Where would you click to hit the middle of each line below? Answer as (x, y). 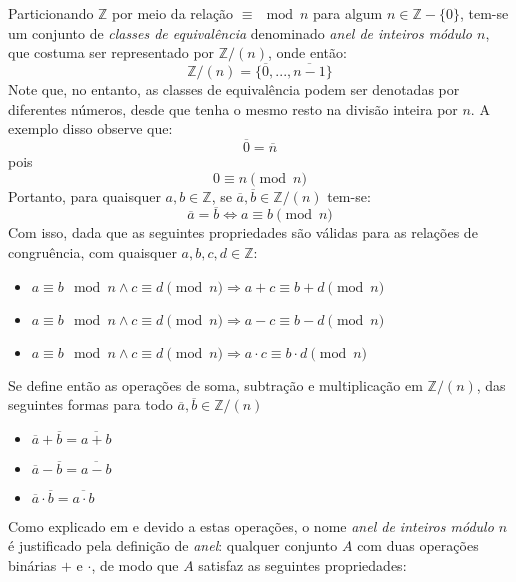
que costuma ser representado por (111, 52)
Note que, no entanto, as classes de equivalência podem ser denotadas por (234, 89)
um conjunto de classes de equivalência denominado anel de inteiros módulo (240, 32)
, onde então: (307, 52)
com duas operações (418, 545)
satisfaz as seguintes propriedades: (302, 564)
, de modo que (135, 564)
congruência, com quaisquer (92, 252)
